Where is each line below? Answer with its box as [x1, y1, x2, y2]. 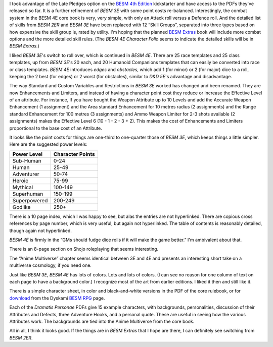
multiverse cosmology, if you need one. [9, 262, 92, 268]
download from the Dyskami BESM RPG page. [9, 295, 105, 301]
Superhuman [12, 190, 43, 197]
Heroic [12, 177, 29, 184]
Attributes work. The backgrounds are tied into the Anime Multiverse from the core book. [9, 318, 195, 324]
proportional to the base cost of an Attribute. [9, 125, 102, 131]
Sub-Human [12, 157, 41, 164]
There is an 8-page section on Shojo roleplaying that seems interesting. [9, 246, 159, 252]
